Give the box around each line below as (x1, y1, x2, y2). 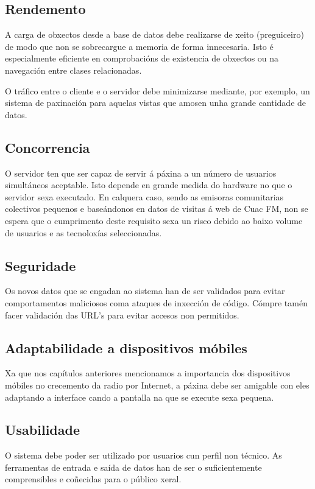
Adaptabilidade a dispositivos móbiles (5, 338, 247, 357)
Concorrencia (5, 138, 90, 157)
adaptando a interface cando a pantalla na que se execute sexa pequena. (5, 390, 274, 403)
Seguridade (5, 256, 76, 275)
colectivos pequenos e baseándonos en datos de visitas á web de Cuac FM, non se (5, 202, 308, 215)
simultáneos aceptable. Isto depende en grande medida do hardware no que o (5, 178, 292, 191)
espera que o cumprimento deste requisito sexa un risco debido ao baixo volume (5, 214, 303, 227)
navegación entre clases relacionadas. (5, 63, 142, 76)
